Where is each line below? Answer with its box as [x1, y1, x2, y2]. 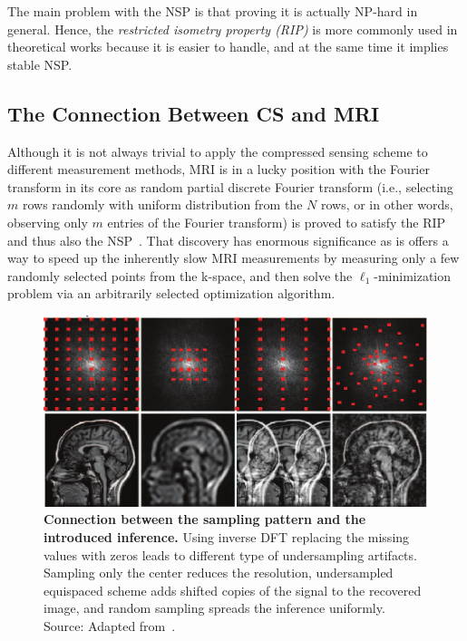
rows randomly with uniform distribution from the [22, 195, 303, 214]
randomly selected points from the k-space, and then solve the [7, 266, 353, 285]
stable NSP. [7, 54, 73, 73]
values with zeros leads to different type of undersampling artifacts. [44, 545, 417, 564]
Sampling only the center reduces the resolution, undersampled [44, 563, 394, 582]
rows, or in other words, [320, 195, 453, 214]
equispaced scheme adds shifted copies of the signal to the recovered [44, 580, 422, 599]
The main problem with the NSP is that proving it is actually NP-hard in [7, 2, 418, 20]
